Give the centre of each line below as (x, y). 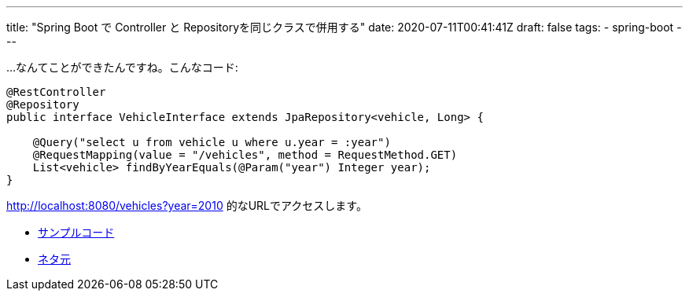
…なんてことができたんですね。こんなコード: (122, 67)
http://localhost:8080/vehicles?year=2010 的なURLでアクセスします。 (187, 205)
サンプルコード (76, 232)
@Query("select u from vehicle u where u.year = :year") (212, 142)
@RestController (56, 92)
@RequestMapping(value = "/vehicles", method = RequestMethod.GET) (245, 155)
